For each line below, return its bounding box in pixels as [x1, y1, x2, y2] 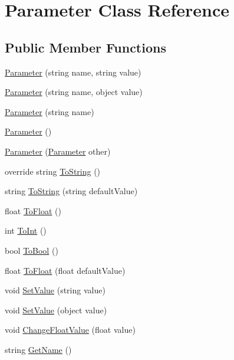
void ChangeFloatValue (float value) [5, 323, 136, 336]
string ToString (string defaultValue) [5, 185, 138, 197]
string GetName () [5, 343, 72, 355]
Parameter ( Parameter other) [5, 145, 111, 157]
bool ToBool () [5, 244, 58, 256]
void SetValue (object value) [5, 303, 107, 316]
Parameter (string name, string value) [5, 66, 141, 78]
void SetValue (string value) [5, 284, 106, 296]
